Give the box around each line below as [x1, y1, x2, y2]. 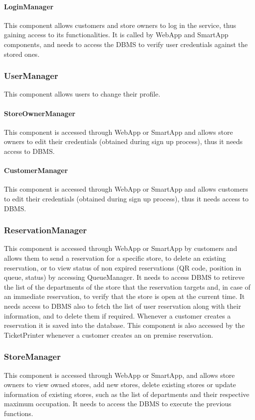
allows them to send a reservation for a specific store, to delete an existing [4, 252, 226, 263]
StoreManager [4, 350, 61, 363]
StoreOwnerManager [4, 108, 75, 118]
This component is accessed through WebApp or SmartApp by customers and [4, 243, 237, 253]
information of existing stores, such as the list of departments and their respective [4, 389, 250, 399]
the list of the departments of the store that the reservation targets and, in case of [4, 281, 251, 292]
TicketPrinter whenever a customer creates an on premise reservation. [4, 329, 213, 340]
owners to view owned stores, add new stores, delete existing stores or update [4, 379, 236, 390]
